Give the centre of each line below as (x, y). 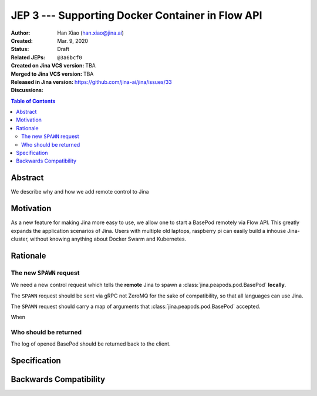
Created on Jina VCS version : (48, 66)
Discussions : (27, 90)
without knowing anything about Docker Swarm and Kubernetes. (108, 239)
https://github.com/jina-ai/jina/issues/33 (123, 82)
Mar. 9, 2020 (72, 40)
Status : (20, 49)
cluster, (20, 239)
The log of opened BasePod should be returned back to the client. (91, 344)
